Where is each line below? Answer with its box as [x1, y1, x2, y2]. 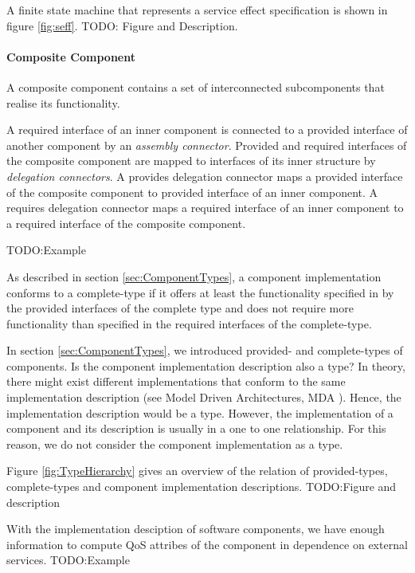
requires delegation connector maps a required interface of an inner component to [6, 199, 404, 216]
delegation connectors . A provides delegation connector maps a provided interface [6, 167, 403, 184]
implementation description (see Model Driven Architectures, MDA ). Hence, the [6, 389, 401, 406]
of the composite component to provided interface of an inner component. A [6, 183, 378, 200]
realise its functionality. [6, 94, 120, 111]
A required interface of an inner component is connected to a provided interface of [6, 121, 408, 138]
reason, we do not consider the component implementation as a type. [6, 435, 343, 452]
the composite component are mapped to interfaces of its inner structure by [6, 152, 376, 169]
